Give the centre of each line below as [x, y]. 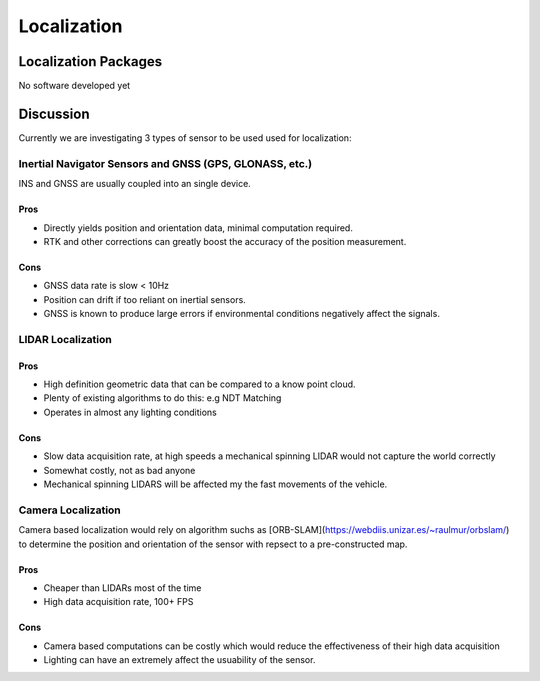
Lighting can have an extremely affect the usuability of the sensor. [179, 660]
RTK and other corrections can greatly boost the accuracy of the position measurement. [225, 241]
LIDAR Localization [65, 339]
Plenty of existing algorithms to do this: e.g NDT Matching [162, 398]
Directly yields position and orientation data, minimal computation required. [198, 227]
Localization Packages [90, 61]
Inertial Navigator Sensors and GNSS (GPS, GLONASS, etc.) [165, 163]
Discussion [54, 113]
